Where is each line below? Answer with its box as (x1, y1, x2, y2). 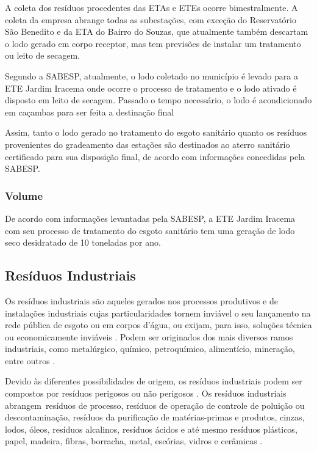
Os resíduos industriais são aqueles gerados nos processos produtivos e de (5, 294, 278, 307)
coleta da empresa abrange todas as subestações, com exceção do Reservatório (5, 13, 296, 26)
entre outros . (5, 354, 55, 367)
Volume (5, 188, 43, 203)
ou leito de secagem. (5, 49, 80, 62)
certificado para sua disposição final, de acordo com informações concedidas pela (5, 150, 305, 163)
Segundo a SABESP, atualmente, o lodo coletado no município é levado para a (5, 69, 298, 82)
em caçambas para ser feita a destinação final (5, 105, 174, 118)
